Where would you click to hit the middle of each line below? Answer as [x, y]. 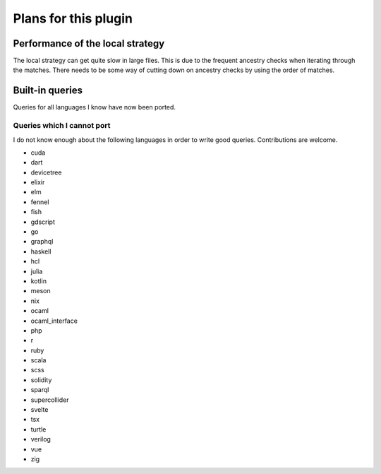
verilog [41, 439]
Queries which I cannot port [62, 126]
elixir [38, 182]
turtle [38, 429]
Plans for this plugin [73, 18]
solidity [41, 380]
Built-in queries [48, 91]
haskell [41, 251]
